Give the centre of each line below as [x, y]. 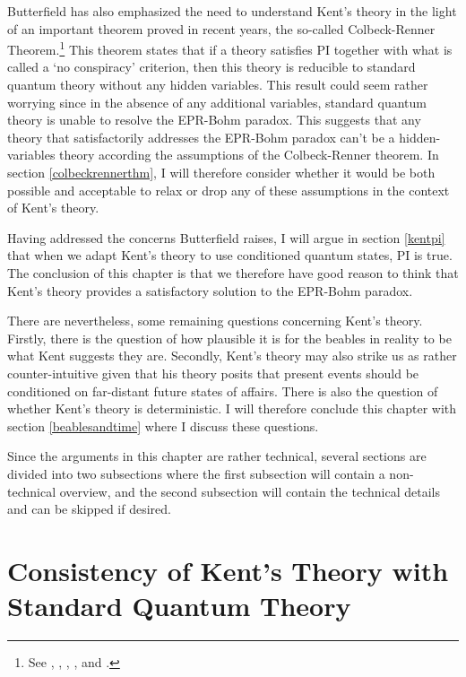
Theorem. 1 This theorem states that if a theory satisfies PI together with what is [230, 48]
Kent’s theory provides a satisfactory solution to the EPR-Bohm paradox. [210, 290]
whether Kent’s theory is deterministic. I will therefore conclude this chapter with [232, 408]
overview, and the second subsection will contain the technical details [250, 491]
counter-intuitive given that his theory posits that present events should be [213, 373]
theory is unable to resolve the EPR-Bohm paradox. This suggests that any [214, 120]
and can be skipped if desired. [89, 509]
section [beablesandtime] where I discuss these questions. [163, 425]
